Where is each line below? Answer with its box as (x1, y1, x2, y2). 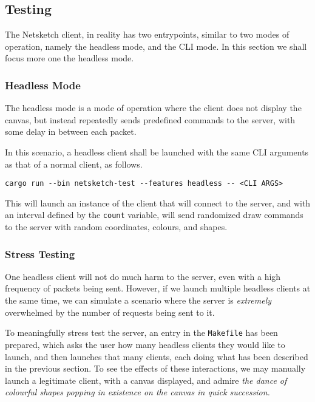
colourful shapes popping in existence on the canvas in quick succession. (5, 386, 270, 398)
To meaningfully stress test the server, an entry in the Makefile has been (5, 326, 278, 339)
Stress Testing (5, 246, 75, 261)
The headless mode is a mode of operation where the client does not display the (5, 101, 302, 114)
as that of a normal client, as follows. (5, 157, 143, 170)
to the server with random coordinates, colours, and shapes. (5, 220, 228, 233)
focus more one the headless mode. (5, 52, 134, 64)
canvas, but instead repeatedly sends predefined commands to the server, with (5, 113, 296, 126)
